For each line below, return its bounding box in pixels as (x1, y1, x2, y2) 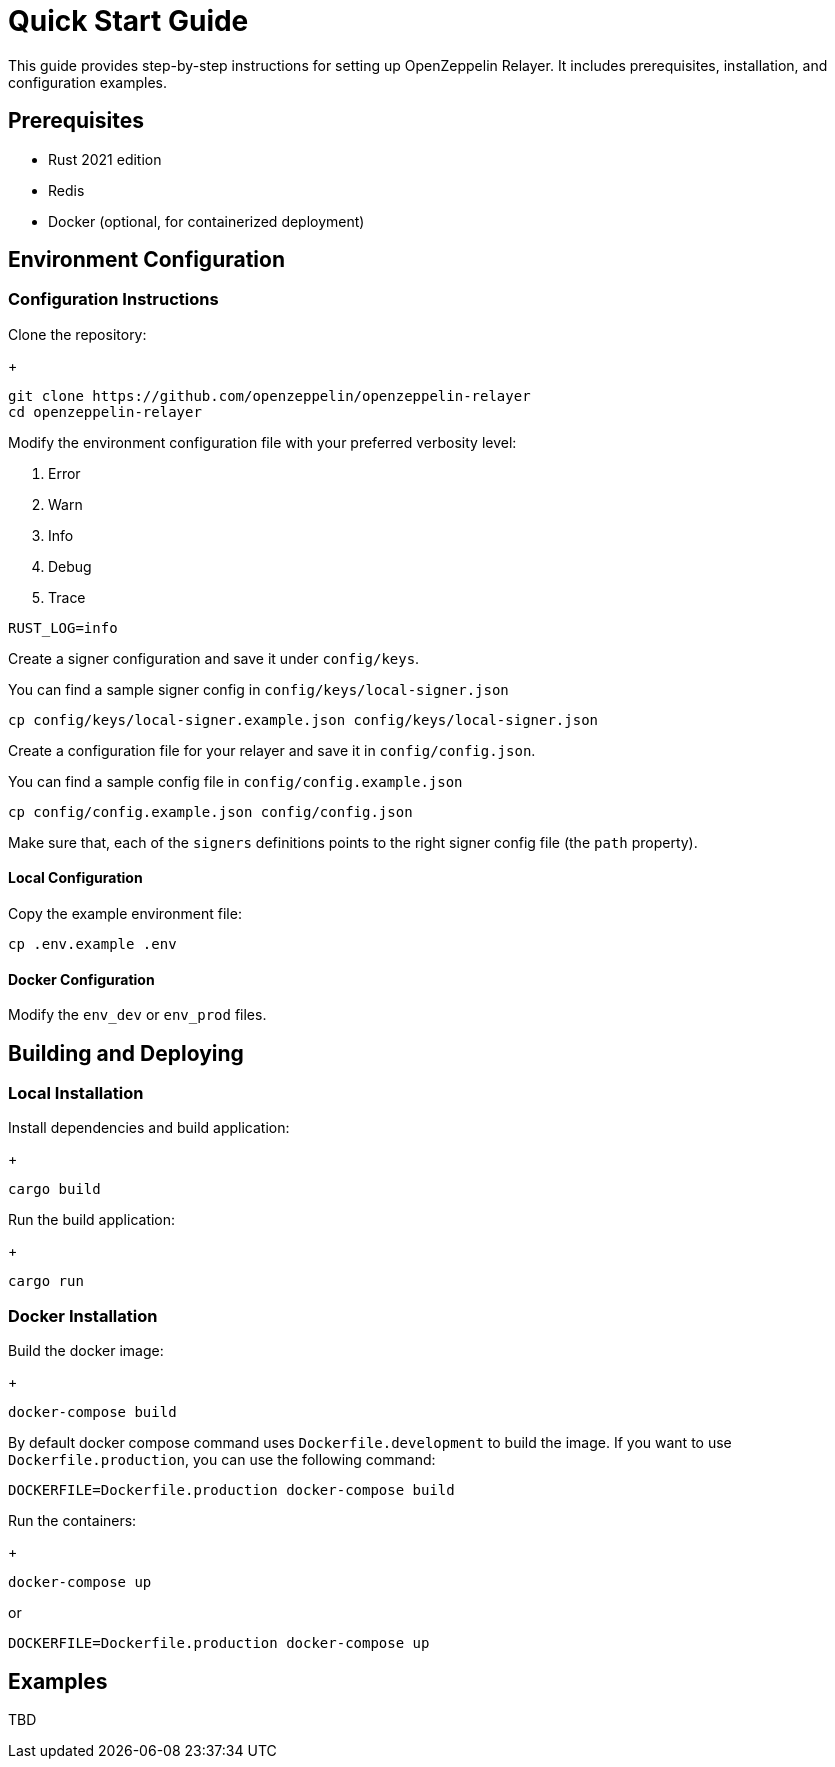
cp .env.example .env (8, 936, 177, 953)
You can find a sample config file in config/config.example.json (8, 772, 463, 790)
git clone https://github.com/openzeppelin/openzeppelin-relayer (8, 387, 531, 404)
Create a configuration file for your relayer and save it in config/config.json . (8, 741, 536, 759)
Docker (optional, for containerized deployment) (48, 212, 365, 230)
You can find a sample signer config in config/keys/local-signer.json (8, 680, 509, 698)
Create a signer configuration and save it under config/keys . (8, 649, 420, 667)
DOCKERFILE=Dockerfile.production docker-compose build (8, 1482, 455, 1499)
